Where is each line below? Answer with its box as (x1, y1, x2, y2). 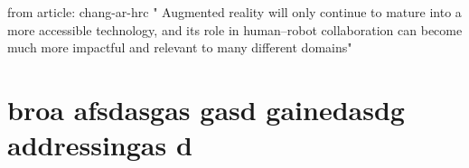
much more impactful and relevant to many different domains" (7, 38, 352, 57)
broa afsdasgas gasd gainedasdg (7, 90, 405, 127)
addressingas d (7, 126, 192, 163)
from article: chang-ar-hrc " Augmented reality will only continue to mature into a (7, 3, 462, 21)
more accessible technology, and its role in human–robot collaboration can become (7, 20, 463, 39)
